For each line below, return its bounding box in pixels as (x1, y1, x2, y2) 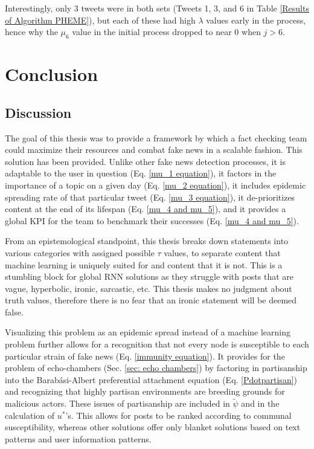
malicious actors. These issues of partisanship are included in (5, 397, 230, 410)
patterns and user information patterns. (5, 433, 152, 445)
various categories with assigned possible (5, 246, 155, 259)
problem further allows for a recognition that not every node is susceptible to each (5, 338, 309, 350)
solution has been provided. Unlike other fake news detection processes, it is (5, 155, 286, 167)
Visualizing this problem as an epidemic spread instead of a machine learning (5, 326, 291, 338)
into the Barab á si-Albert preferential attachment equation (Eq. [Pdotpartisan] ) (5, 373, 298, 386)
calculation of (5, 409, 55, 421)
